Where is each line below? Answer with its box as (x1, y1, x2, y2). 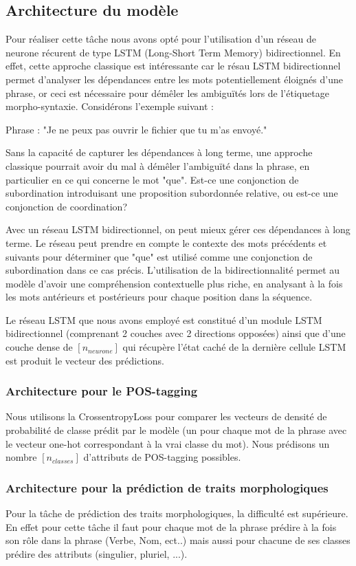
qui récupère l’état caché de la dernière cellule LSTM (122, 340, 346, 354)
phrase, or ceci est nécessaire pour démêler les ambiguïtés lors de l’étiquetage (5, 85, 329, 100)
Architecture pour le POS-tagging (5, 382, 198, 400)
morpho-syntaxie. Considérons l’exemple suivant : (5, 99, 214, 113)
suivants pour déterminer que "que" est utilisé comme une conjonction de (5, 249, 313, 263)
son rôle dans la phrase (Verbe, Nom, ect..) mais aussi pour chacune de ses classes (5, 533, 351, 547)
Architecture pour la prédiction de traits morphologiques (5, 479, 329, 496)
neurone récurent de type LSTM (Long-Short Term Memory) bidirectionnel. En (5, 45, 341, 59)
